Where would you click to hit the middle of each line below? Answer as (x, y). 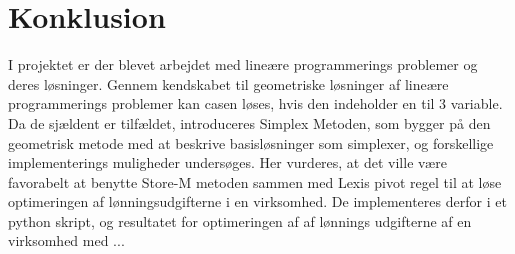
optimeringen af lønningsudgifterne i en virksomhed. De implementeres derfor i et (257, 201)
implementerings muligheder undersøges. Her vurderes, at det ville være (227, 162)
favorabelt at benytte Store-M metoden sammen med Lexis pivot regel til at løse (255, 181)
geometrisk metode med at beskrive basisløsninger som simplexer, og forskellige (251, 142)
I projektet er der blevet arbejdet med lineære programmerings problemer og (243, 64)
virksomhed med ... (66, 240)
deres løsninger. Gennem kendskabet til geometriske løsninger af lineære (228, 83)
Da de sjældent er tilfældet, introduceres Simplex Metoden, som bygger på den (249, 122)
